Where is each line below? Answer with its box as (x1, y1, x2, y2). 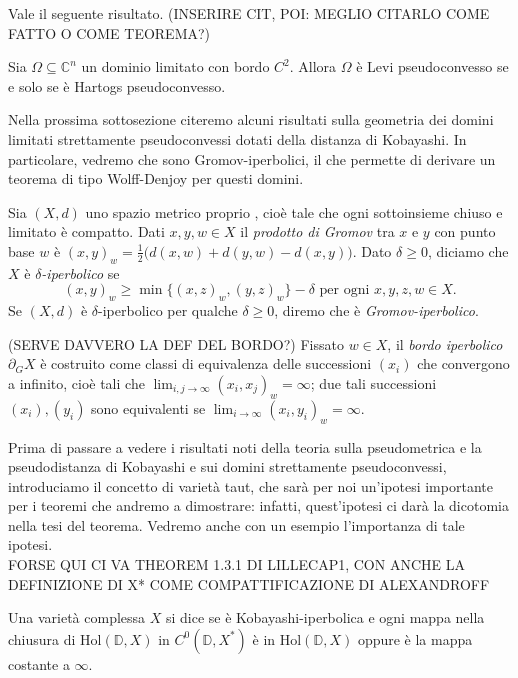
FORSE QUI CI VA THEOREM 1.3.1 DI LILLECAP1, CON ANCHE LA (8, 554, 465, 575)
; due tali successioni (310, 372, 437, 393)
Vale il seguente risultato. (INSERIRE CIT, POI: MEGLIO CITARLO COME (8, 3, 490, 23)
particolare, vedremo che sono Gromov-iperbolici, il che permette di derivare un (8, 148, 496, 169)
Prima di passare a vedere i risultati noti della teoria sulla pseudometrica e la (8, 436, 482, 457)
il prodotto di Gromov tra (240, 221, 395, 242)
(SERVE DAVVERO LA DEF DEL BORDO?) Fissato (8, 333, 344, 354)
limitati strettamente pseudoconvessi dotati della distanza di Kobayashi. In (8, 128, 467, 149)
